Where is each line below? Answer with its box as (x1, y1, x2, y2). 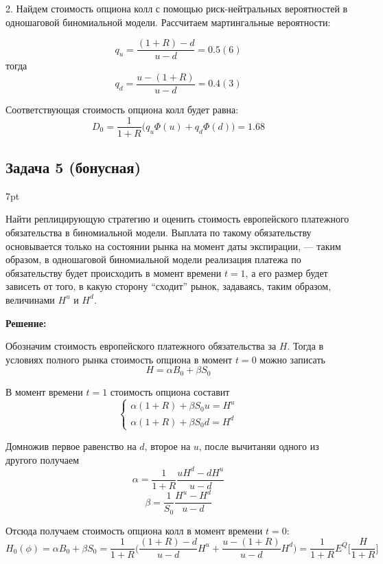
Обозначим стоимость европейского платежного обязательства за (5, 339, 277, 353)
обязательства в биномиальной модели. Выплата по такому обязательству (5, 225, 312, 239)
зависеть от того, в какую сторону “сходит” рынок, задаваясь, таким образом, (5, 279, 332, 293)
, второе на (144, 438, 191, 453)
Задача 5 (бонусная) (5, 156, 141, 177)
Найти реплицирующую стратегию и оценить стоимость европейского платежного (5, 212, 349, 226)
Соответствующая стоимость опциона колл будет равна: (5, 102, 239, 116)
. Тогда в (287, 339, 324, 353)
